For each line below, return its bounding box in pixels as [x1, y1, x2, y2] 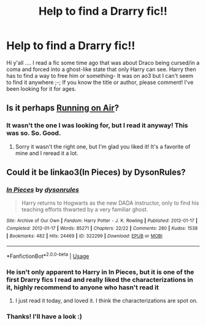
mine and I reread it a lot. [15, 149, 78, 157]
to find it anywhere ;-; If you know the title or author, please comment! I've [6, 78, 194, 86]
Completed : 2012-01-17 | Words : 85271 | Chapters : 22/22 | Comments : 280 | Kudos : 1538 [6, 225, 198, 231]
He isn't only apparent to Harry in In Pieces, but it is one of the [6, 268, 194, 276]
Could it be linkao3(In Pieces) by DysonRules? [6, 167, 186, 178]
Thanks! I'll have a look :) [6, 313, 83, 321]
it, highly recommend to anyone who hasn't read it [6, 283, 159, 292]
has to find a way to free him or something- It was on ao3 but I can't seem [6, 72, 194, 79]
